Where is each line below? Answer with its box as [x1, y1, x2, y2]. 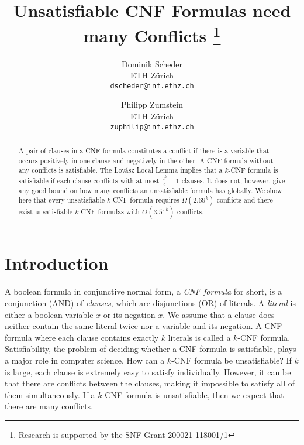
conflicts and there [216, 195, 273, 205]
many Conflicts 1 [83, 21, 221, 47]
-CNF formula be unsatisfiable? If [171, 354, 292, 366]
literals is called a [168, 331, 231, 343]
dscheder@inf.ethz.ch [110, 81, 194, 90]
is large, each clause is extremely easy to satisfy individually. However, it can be [5, 365, 291, 378]
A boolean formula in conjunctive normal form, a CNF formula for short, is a [5, 285, 282, 297]
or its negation [103, 308, 156, 320]
